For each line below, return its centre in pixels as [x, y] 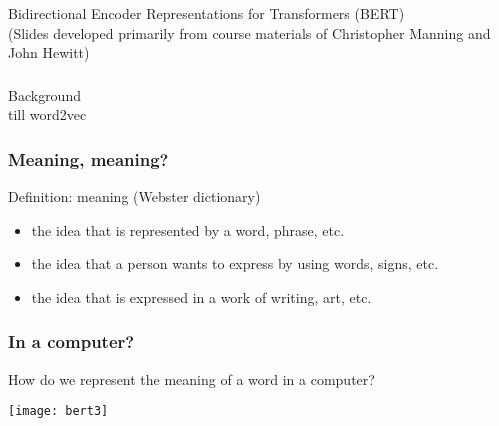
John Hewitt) [49, 52]
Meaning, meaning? [88, 158]
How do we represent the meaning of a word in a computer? [191, 378]
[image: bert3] [58, 411]
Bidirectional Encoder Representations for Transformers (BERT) [206, 12]
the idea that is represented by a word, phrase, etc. [188, 229]
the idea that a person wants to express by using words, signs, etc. [235, 263]
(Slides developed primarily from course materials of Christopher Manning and [249, 32]
